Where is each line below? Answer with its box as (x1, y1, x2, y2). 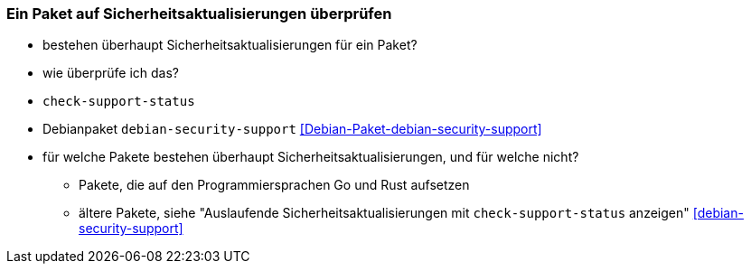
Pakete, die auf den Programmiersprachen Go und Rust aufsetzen (79, 177, 470, 193)
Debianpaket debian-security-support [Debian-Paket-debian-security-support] (42, 121, 542, 137)
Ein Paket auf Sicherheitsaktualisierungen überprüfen (6, 5, 392, 23)
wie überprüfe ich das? (42, 65, 180, 81)
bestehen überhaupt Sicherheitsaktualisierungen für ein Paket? (42, 37, 418, 53)
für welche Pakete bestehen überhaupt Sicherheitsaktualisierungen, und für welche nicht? (42, 149, 579, 165)
